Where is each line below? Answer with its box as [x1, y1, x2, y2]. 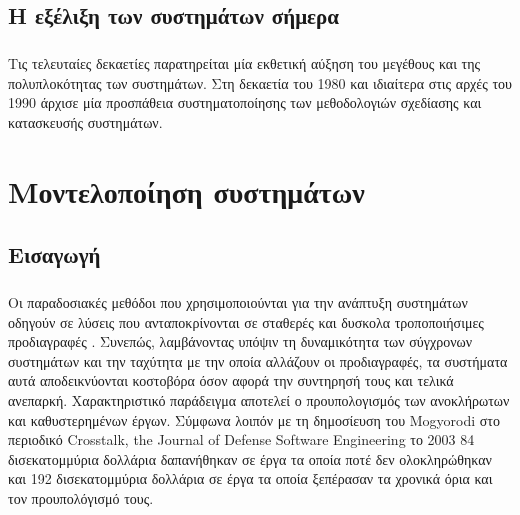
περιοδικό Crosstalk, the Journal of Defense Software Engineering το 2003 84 [8, 429, 475, 450]
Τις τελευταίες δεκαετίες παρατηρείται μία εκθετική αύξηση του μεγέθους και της [8, 53, 481, 74]
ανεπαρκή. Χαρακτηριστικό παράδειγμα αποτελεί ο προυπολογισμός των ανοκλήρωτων [8, 390, 510, 411]
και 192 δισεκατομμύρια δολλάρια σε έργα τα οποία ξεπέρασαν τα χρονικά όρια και [8, 468, 493, 489]
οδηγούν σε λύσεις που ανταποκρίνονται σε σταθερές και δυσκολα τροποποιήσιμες [8, 311, 484, 332]
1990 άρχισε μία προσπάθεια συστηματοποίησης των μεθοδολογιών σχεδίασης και [8, 92, 482, 113]
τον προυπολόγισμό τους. [8, 488, 154, 508]
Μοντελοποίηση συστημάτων [8, 170, 365, 211]
